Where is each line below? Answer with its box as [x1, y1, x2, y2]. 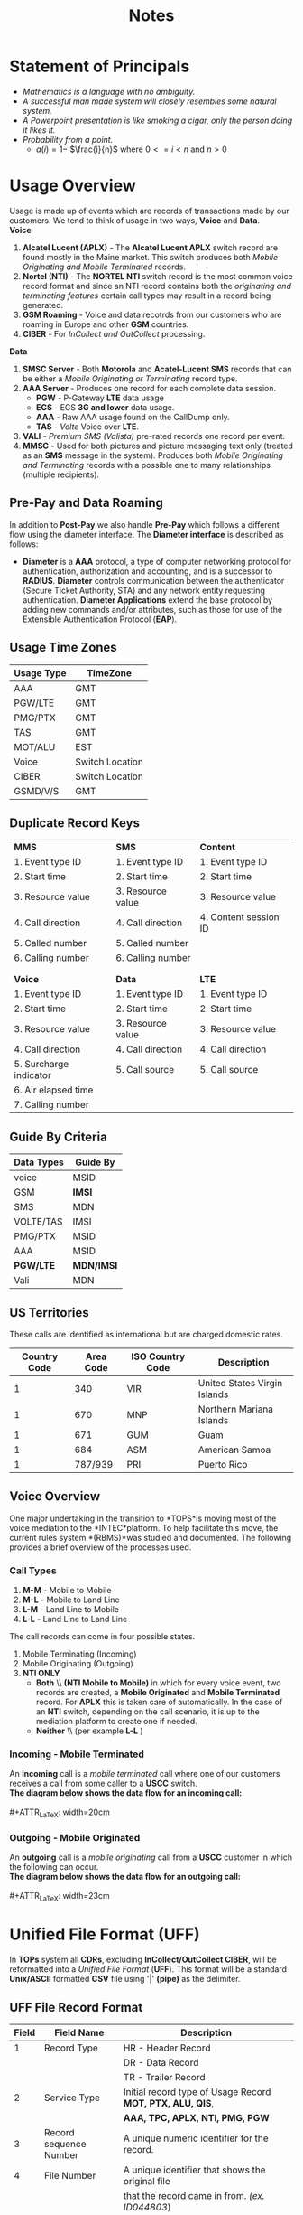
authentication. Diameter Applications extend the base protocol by [22, 594, 273, 605]
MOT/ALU [14, 740, 56, 753]
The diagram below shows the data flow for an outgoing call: [9, 1872, 241, 1882]
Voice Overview [9, 1488, 101, 1505]
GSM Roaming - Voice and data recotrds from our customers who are [22, 309, 282, 320]
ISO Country [130, 1350, 186, 1363]
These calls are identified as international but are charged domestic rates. [9, 1328, 284, 1339]
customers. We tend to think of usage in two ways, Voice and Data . [9, 214, 260, 226]
